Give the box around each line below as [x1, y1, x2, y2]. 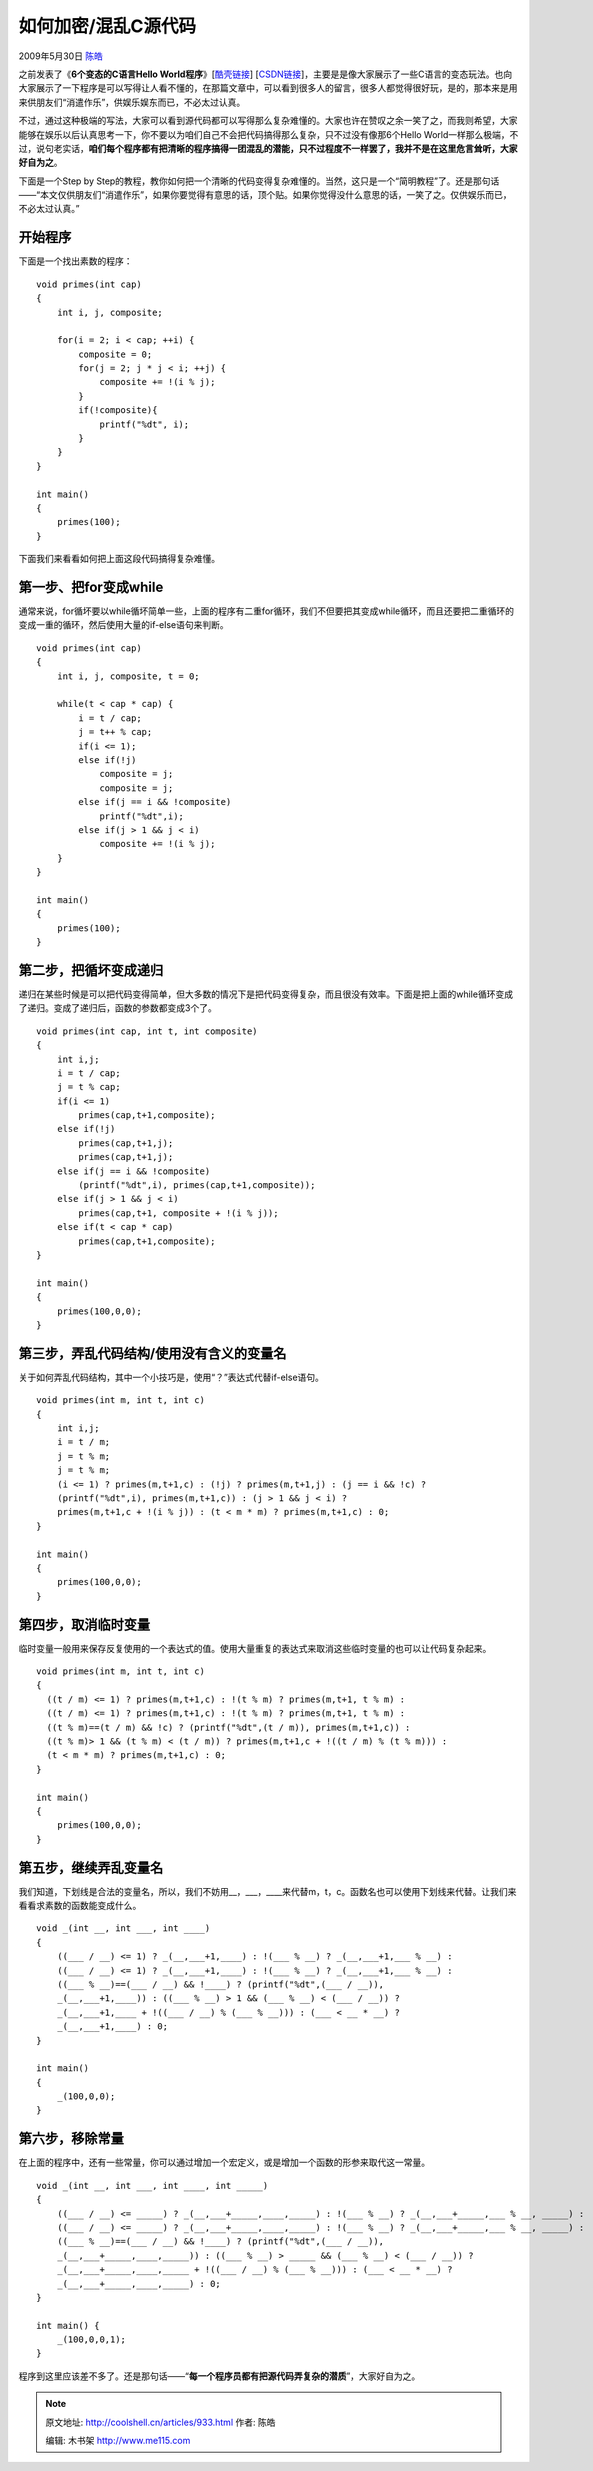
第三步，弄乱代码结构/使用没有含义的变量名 [18, 1345, 287, 1362]
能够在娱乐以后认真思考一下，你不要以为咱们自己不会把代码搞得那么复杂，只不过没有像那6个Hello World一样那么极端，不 [18, 128, 519, 140]
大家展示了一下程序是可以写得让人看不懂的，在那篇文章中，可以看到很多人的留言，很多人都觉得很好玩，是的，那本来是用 [18, 82, 518, 94]
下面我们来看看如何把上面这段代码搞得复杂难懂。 [18, 553, 220, 565]
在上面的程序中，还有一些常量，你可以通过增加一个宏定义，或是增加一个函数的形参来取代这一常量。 [18, 2156, 430, 2169]
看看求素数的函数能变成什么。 [18, 1900, 142, 1911]
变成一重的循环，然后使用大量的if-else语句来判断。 [18, 619, 229, 631]
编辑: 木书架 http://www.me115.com [45, 2435, 191, 2447]
